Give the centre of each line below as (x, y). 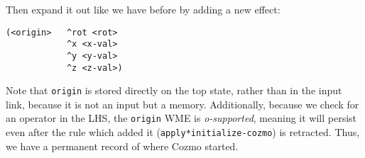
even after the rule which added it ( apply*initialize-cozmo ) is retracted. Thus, (183, 132)
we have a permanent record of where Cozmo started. (122, 146)
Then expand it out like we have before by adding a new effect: (143, 9)
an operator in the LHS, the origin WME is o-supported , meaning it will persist (181, 118)
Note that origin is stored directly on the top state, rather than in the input (174, 90)
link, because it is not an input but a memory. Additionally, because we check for (182, 104)
